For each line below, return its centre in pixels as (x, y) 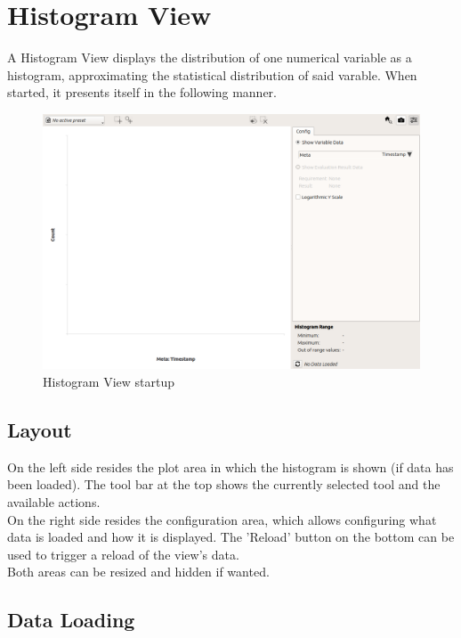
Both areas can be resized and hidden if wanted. (138, 572)
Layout (40, 430)
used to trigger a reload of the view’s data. (123, 554)
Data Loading (71, 620)
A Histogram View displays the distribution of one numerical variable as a (210, 57)
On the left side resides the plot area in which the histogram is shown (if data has (230, 466)
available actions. (54, 502)
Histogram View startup (109, 382)
